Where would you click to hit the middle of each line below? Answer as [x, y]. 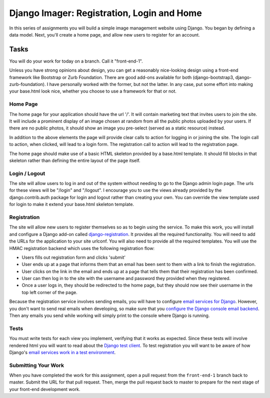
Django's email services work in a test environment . [62, 352]
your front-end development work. [45, 389]
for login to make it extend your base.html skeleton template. [72, 204]
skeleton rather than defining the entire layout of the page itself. [75, 160]
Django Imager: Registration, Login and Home [105, 13]
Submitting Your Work [37, 365]
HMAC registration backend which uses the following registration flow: [82, 248]
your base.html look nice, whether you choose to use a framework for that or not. [93, 91]
